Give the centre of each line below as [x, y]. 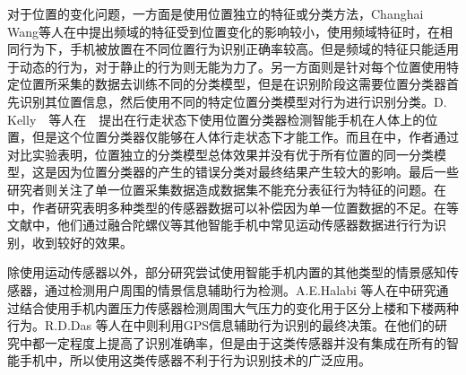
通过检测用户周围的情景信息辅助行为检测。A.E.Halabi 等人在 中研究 [240, 289]
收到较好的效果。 [82, 242]
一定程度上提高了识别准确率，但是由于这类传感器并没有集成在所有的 [245, 342]
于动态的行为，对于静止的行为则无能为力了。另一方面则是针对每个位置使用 [227, 66]
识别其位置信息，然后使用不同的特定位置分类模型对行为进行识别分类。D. [233, 101]
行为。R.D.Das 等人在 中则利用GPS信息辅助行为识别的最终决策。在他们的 [221, 325]
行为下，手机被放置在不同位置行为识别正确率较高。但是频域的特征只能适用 [239, 49]
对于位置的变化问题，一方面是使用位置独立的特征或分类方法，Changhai [216, 13]
